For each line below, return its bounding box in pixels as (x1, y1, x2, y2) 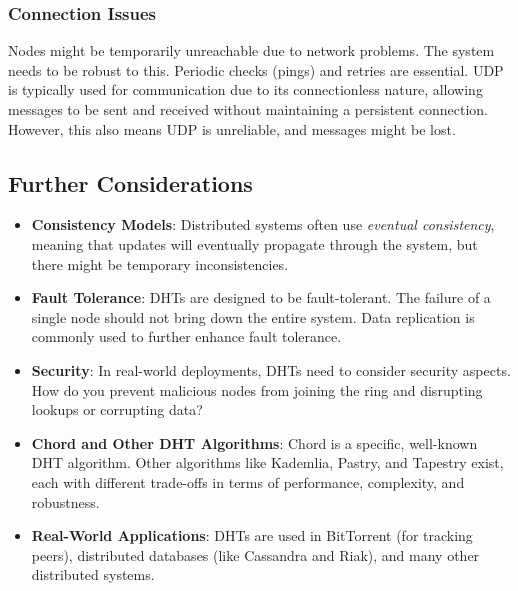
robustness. (31, 491, 100, 512)
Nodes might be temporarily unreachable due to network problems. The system (8, 40, 495, 61)
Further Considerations (8, 167, 253, 198)
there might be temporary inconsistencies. (31, 253, 289, 274)
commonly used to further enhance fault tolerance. (31, 326, 342, 347)
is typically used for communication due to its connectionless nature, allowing (8, 79, 483, 100)
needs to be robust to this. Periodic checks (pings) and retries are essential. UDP (8, 59, 504, 80)
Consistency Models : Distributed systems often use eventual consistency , (31, 214, 495, 235)
